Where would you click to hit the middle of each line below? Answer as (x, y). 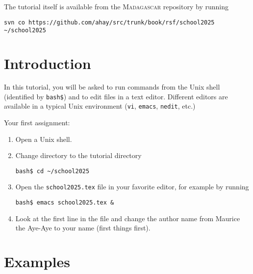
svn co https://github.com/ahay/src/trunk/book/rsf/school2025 (109, 22)
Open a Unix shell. (44, 139)
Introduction (48, 63)
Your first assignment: (37, 122)
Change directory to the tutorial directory (78, 155)
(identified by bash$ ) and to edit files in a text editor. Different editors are (116, 96)
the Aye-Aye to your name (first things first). (83, 228)
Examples (37, 262)
